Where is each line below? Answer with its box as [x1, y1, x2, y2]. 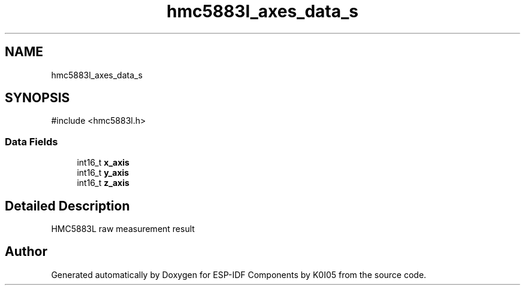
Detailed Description [5, 198, 130, 213]
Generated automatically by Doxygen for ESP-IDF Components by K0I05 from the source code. [51, 269, 427, 280]
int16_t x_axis [77, 157, 129, 168]
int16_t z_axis [77, 178, 129, 188]
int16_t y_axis [77, 167, 129, 178]
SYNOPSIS [5, 90, 70, 106]
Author [5, 244, 47, 260]
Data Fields [5, 135, 58, 148]
